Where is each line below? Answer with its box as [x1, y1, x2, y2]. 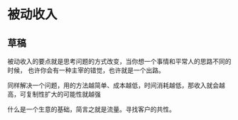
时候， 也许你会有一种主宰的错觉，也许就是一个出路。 [7, 66, 165, 75]
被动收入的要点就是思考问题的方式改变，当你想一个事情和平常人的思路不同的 [7, 58, 232, 65]
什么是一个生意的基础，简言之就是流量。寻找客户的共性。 [7, 105, 175, 114]
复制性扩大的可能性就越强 [26, 90, 101, 98]
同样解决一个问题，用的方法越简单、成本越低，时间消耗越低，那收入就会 [7, 81, 219, 89]
